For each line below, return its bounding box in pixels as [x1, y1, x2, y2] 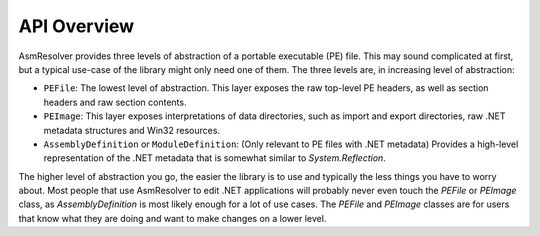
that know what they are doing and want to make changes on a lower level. [18, 212, 327, 224]
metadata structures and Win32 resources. [43, 124, 220, 136]
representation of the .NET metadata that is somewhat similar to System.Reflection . [43, 152, 387, 164]
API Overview [18, 15, 135, 37]
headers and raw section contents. [43, 96, 187, 108]
